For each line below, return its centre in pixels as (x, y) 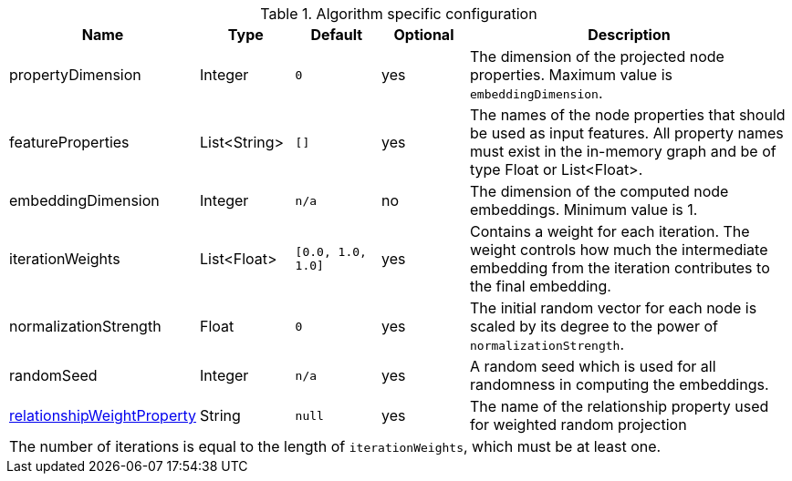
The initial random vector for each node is (614, 308)
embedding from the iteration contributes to (620, 268)
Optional (424, 35)
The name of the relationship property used (620, 406)
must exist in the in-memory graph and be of (623, 151)
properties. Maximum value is (571, 75)
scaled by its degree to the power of (594, 326)
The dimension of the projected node (597, 56)
